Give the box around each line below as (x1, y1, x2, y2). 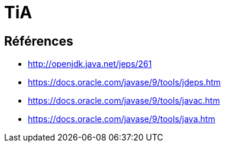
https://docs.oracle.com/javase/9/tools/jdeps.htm (28, 77, 221, 88)
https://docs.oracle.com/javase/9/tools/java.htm (28, 114, 215, 124)
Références (4, 33, 73, 49)
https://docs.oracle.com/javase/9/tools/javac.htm (28, 95, 220, 106)
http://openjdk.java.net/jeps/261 (28, 59, 152, 69)
